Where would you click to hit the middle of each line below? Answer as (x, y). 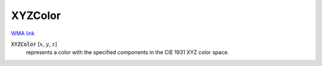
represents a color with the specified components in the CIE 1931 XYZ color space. (128, 52)
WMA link (23, 33)
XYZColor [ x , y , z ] (34, 44)
